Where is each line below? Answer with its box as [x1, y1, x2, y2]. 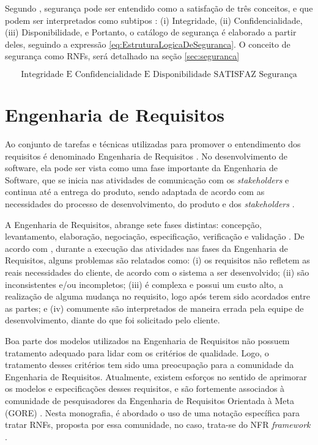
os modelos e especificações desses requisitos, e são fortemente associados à [5, 382, 285, 395]
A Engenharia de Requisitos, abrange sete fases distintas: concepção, [5, 218, 262, 230]
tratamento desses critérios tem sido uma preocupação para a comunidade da [5, 358, 294, 371]
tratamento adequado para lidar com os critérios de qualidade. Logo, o [5, 346, 269, 359]
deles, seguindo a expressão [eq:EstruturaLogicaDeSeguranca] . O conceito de [5, 37, 290, 50]
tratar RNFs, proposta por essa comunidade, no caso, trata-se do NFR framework [5, 418, 311, 431]
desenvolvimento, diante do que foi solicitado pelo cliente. [5, 314, 220, 326]
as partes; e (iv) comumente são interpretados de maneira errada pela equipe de [5, 301, 304, 314]
